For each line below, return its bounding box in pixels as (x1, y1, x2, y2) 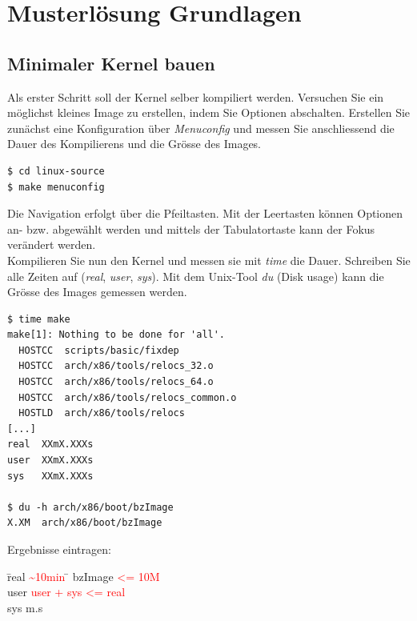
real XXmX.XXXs (7, 439, 94, 451)
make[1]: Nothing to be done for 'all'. (7, 329, 226, 341)
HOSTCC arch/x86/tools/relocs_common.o (18, 391, 237, 403)
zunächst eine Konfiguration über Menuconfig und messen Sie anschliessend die (7, 119, 395, 136)
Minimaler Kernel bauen (7, 50, 215, 75)
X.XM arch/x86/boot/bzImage (7, 517, 162, 529)
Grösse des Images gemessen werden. (7, 283, 187, 300)
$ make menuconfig (7, 181, 105, 193)
